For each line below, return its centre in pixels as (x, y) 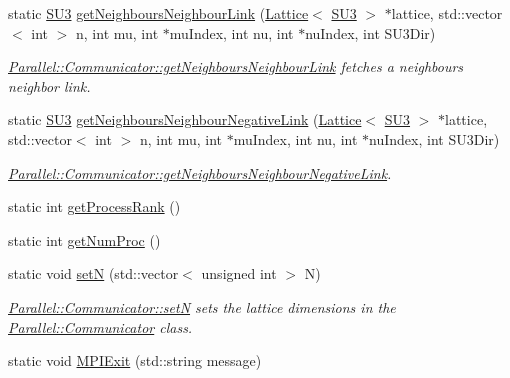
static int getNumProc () (84, 239)
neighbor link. (49, 85)
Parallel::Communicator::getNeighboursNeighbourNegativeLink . (200, 172)
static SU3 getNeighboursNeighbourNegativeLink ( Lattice (185, 119)
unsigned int (239, 273)
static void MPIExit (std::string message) (135, 360)
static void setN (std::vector (93, 273)
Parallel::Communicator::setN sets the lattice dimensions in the (202, 306)
